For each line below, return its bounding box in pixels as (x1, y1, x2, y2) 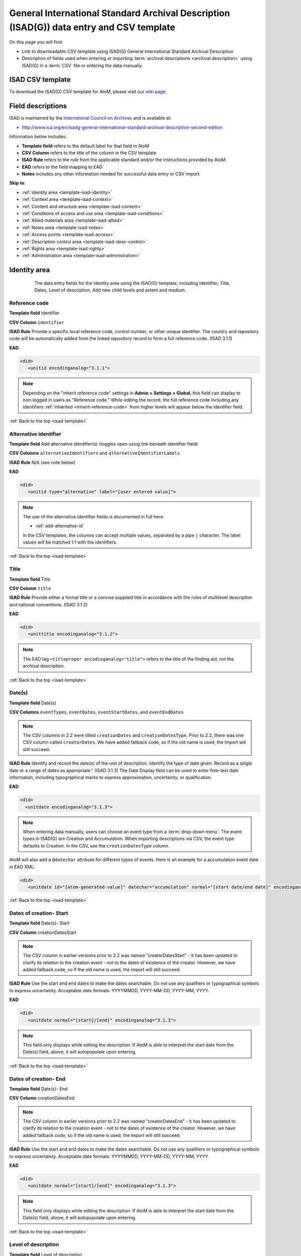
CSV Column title (9, 585, 51, 591)
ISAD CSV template (9, 75, 71, 84)
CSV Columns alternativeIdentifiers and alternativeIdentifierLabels (9, 450, 180, 456)
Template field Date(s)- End (9, 1086, 68, 1092)
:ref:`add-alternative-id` (35, 523, 84, 529)
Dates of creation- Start (9, 909, 69, 916)
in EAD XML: (9, 864, 35, 870)
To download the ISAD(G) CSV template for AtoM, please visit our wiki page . (9, 88, 167, 95)
